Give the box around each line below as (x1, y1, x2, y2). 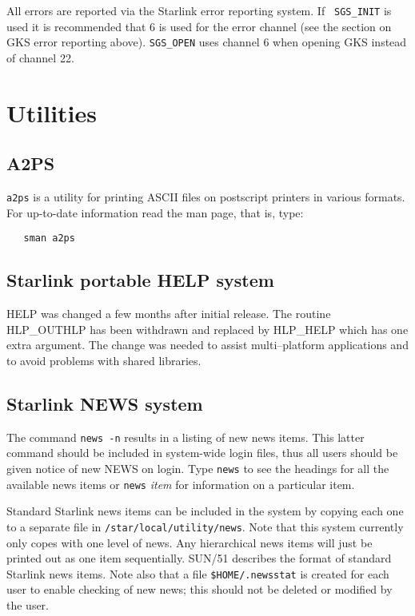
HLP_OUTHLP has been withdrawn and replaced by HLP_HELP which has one (6, 320, 409, 337)
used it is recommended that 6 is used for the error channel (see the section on (6, 18, 392, 34)
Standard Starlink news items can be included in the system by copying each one (6, 503, 404, 519)
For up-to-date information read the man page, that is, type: (6, 204, 304, 221)
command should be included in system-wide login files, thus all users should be (6, 444, 398, 461)
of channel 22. (6, 49, 74, 66)
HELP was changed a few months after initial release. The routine (6, 305, 331, 322)
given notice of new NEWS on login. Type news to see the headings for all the (6, 460, 389, 477)
